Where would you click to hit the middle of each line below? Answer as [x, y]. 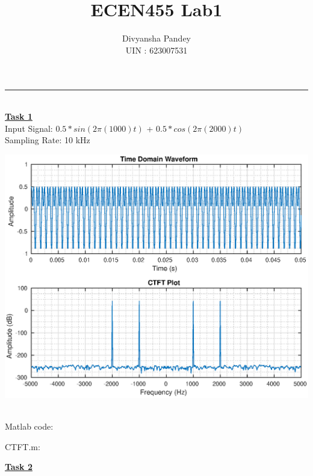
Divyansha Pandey [156, 38]
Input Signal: [29, 128]
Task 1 [19, 116]
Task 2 [19, 467]
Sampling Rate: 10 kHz [48, 140]
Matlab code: [29, 426]
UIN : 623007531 [156, 50]
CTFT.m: [23, 446]
